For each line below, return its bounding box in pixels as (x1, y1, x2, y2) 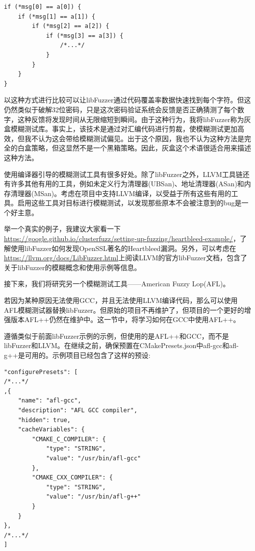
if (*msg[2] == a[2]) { (32, 23, 109, 30)
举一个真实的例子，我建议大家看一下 (4, 224, 121, 234)
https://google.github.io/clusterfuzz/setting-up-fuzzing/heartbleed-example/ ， (4, 233, 240, 244)
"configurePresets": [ (4, 368, 78, 376)
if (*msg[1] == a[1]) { (18, 13, 96, 20)
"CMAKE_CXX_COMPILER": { (32, 474, 113, 481)
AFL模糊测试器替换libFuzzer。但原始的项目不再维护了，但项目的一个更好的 (4, 304, 244, 315)
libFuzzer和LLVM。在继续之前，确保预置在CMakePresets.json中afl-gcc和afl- (4, 340, 239, 351)
